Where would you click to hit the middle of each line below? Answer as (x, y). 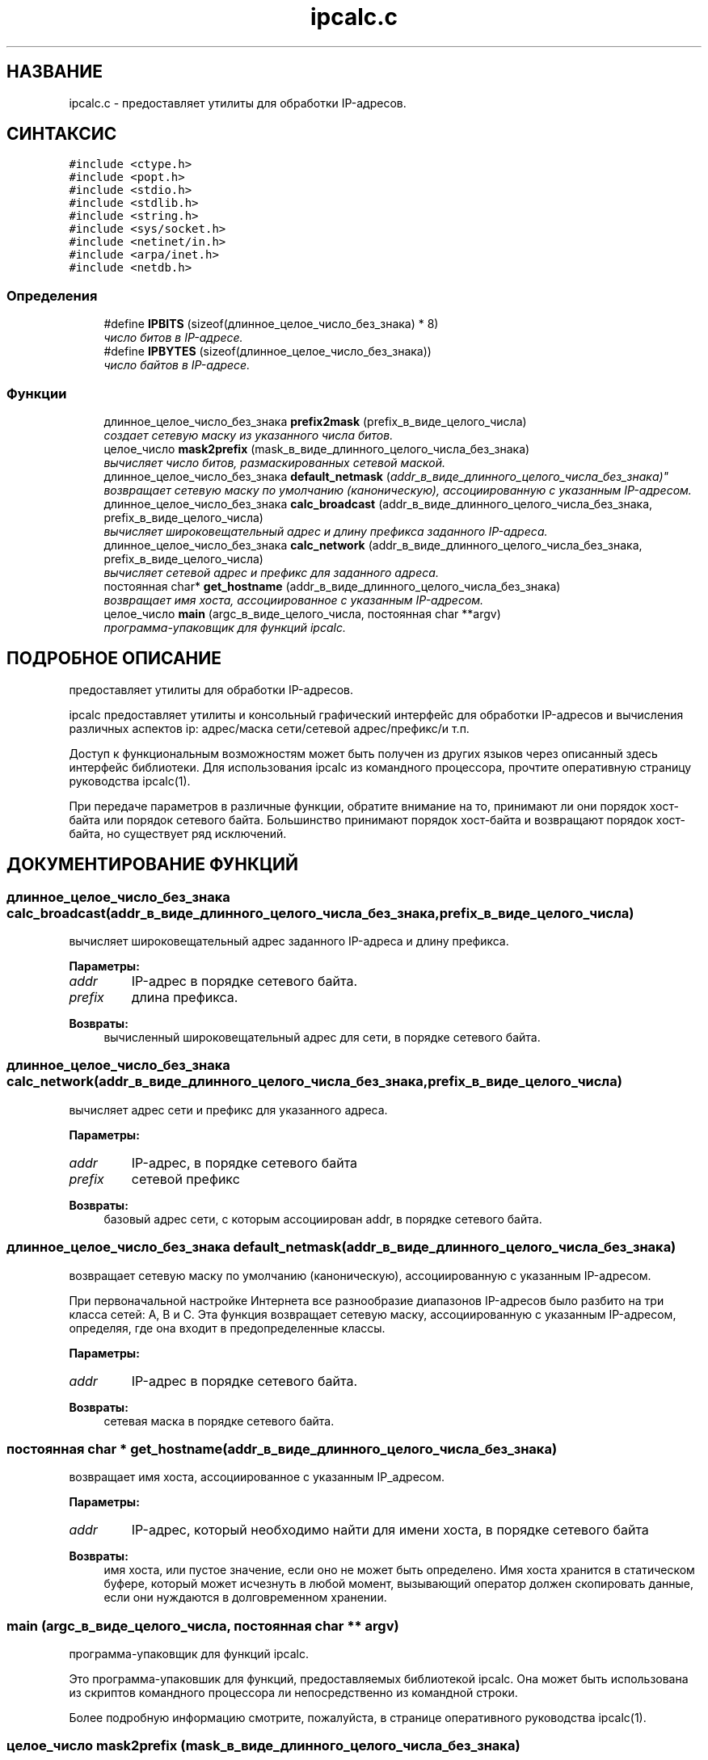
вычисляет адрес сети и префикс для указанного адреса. (228, 1109)
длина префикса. (185, 997)
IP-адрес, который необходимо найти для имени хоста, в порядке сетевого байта (390, 1530)
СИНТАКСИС (62, 134)
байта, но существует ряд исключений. (178, 833)
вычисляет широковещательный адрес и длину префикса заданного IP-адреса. (326, 531)
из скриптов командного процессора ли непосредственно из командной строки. (293, 1693)
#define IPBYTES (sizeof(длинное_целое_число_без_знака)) (268, 352)
